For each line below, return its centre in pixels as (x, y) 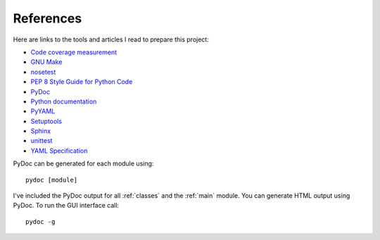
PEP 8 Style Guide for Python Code (82, 82)
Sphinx (41, 131)
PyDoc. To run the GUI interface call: (66, 206)
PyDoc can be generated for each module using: (83, 164)
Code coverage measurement (74, 52)
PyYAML (43, 111)
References (47, 18)
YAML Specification (59, 151)
